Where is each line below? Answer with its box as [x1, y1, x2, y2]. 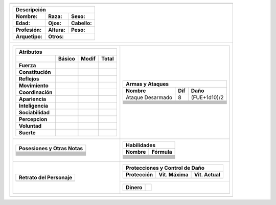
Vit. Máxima [158, 171, 189, 178]
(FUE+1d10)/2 [191, 94, 224, 101]
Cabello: [71, 19, 92, 27]
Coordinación [18, 89, 53, 96]
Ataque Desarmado [126, 94, 173, 101]
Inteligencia [18, 102, 49, 109]
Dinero [126, 184, 143, 191]
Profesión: [15, 26, 42, 33]
